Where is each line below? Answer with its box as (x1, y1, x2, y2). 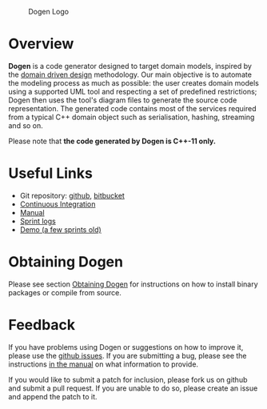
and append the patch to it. (8, 391, 98, 401)
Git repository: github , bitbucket (19, 190, 126, 200)
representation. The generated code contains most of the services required (8, 103, 257, 113)
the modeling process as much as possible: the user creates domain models (8, 78, 260, 87)
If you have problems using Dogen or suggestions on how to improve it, (8, 342, 244, 351)
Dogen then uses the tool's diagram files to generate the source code (8, 95, 237, 105)
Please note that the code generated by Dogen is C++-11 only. (8, 136, 216, 146)
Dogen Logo (28, 7, 70, 16)
